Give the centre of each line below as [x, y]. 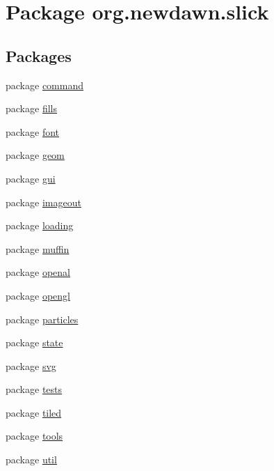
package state [34, 342]
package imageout [43, 202]
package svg [31, 365]
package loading [40, 225]
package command [45, 85]
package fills [31, 108]
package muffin [38, 248]
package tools [34, 436]
